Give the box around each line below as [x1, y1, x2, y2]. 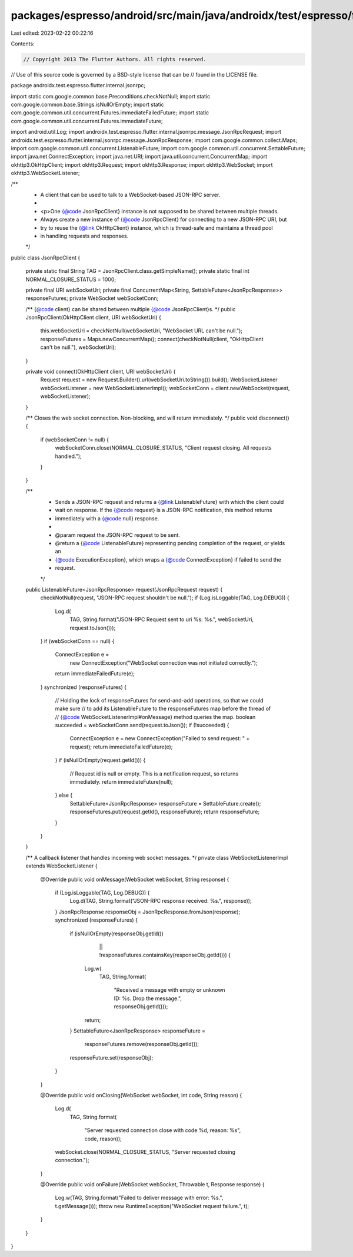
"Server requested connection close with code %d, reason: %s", [84, 1127, 241, 1134]
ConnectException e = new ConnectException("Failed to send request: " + [69, 735, 250, 742]
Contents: [11, 40, 35, 47]
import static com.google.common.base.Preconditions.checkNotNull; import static [11, 93, 211, 100]
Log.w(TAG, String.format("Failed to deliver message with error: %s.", [55, 1194, 224, 1202]
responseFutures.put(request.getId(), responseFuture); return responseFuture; [69, 808, 260, 816]
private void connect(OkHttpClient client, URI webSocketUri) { [25, 368, 176, 375]
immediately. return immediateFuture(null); [69, 778, 173, 786]
